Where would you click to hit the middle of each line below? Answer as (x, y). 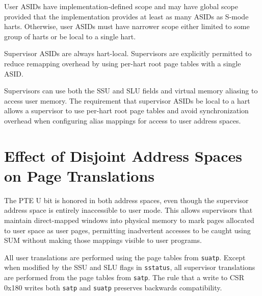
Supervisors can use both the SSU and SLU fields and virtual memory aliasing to (131, 91)
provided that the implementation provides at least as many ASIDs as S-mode (126, 16)
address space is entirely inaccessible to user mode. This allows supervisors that (128, 210)
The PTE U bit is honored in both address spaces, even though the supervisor (126, 200)
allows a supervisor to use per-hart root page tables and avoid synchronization (126, 110)
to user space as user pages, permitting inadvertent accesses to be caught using (127, 230)
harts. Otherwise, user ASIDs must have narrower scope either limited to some (127, 26)
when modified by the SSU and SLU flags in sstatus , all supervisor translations (130, 267)
